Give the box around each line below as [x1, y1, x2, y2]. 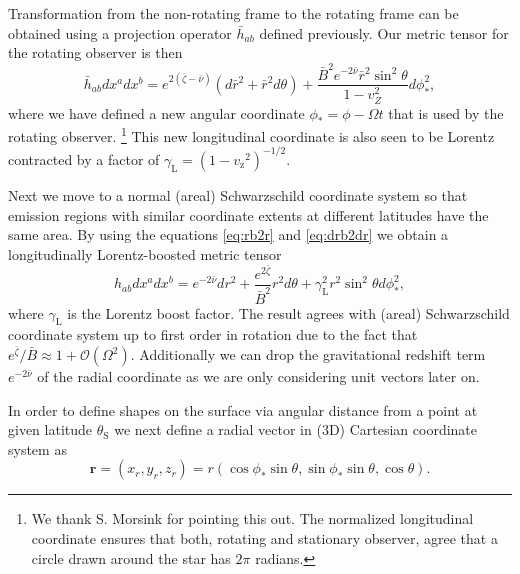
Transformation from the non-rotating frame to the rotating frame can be [8, 3, 459, 23]
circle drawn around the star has [31, 547, 231, 568]
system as [8, 438, 67, 459]
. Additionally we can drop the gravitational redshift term [130, 344, 486, 365]
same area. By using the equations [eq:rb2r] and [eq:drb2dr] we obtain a [8, 224, 449, 245]
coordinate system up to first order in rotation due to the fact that [8, 324, 418, 345]
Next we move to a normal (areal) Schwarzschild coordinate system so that [8, 184, 468, 205]
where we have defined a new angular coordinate [8, 102, 305, 123]
